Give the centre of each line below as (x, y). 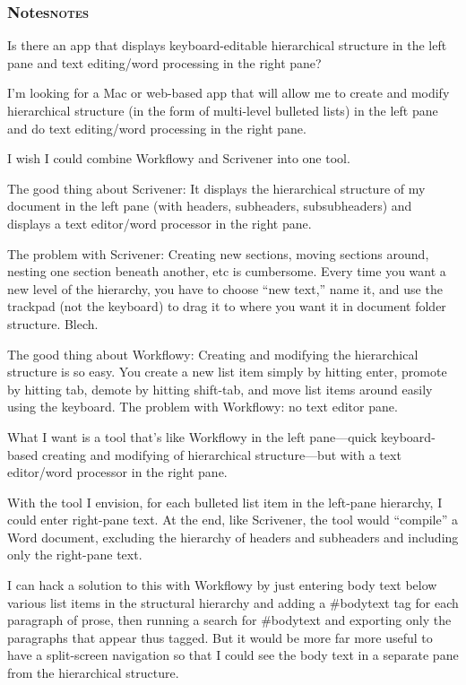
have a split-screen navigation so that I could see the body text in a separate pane (233, 655)
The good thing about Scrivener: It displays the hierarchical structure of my (216, 188)
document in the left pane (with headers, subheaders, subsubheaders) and (210, 206)
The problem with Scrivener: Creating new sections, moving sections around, (218, 253)
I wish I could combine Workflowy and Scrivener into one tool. (179, 158)
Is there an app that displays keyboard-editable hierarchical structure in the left (227, 45)
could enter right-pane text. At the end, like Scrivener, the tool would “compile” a (233, 520)
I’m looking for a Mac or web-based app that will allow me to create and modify (229, 93)
